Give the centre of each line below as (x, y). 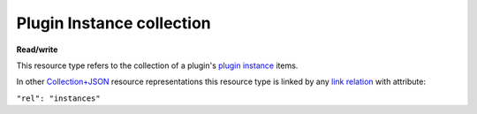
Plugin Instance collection (114, 23)
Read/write (37, 49)
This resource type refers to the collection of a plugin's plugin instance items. (157, 65)
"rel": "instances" (58, 98)
